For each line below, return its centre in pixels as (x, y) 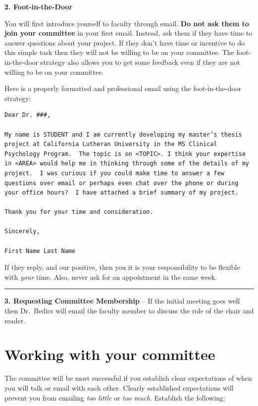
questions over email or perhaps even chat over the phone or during (122, 183)
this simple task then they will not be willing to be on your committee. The (119, 52)
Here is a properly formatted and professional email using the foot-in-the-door (123, 88)
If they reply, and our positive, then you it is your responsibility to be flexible (122, 267)
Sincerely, (22, 231)
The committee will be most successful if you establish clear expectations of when (128, 378)
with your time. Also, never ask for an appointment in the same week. (111, 277)
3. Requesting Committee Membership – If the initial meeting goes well (122, 301)
